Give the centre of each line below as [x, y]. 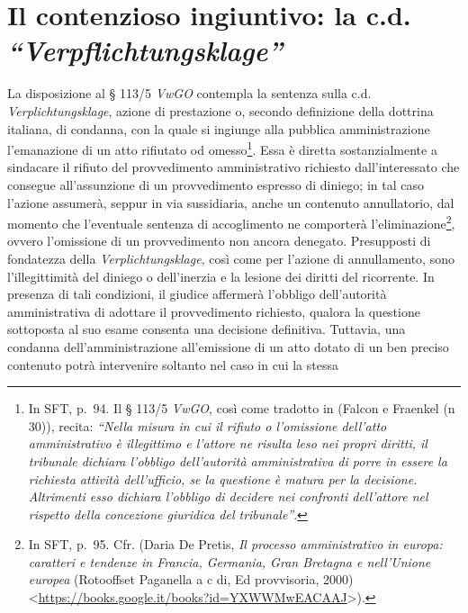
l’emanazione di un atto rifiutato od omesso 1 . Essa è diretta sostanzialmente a [222, 148]
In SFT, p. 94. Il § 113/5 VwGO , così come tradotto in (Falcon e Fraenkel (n [242, 408]
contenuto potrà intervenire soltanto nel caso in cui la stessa [173, 364]
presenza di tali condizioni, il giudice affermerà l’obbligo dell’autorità [197, 294]
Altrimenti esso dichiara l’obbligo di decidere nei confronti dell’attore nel [228, 496]
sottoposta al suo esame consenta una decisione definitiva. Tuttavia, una [207, 329]
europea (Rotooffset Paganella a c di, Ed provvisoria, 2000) [191, 579]
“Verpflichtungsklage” [145, 50]
